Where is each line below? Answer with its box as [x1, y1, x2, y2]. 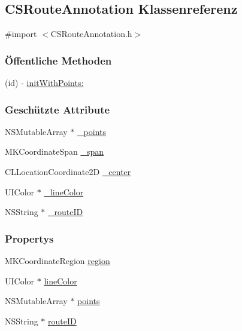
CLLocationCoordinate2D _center [5, 166, 131, 178]
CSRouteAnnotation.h [50, 27, 132, 40]
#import [5, 27, 37, 40]
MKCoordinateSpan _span [5, 145, 104, 158]
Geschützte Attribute [5, 102, 110, 117]
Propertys [5, 231, 54, 246]
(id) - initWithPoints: [5, 76, 84, 89]
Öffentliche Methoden [5, 53, 112, 68]
